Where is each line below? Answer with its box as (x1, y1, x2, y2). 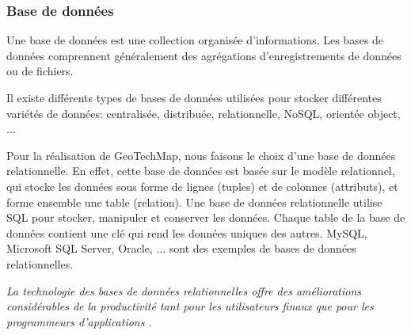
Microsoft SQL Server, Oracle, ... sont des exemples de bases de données (6, 240, 356, 257)
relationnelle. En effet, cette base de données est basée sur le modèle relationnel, (6, 162, 395, 179)
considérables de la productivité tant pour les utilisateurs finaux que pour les (6, 298, 374, 314)
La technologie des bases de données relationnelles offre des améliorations (6, 282, 362, 299)
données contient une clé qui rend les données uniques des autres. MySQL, (6, 224, 367, 241)
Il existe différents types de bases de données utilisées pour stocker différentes (6, 89, 382, 105)
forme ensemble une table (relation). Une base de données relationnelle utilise (6, 193, 382, 210)
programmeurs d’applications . (6, 313, 152, 329)
